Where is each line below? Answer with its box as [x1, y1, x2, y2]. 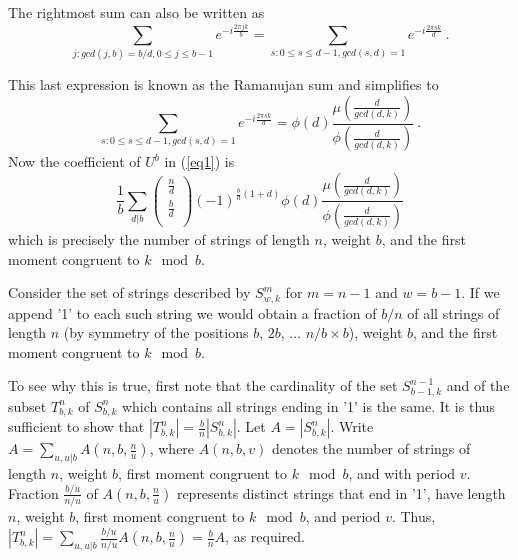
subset [8, 395, 47, 416]
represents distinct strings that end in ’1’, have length [176, 482, 506, 503]
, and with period [348, 463, 456, 484]
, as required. [225, 526, 305, 547]
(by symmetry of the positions [63, 322, 249, 343]
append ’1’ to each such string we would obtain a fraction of [8, 302, 377, 323]
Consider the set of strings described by [8, 282, 251, 303]
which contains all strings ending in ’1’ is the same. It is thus [121, 395, 496, 416]
